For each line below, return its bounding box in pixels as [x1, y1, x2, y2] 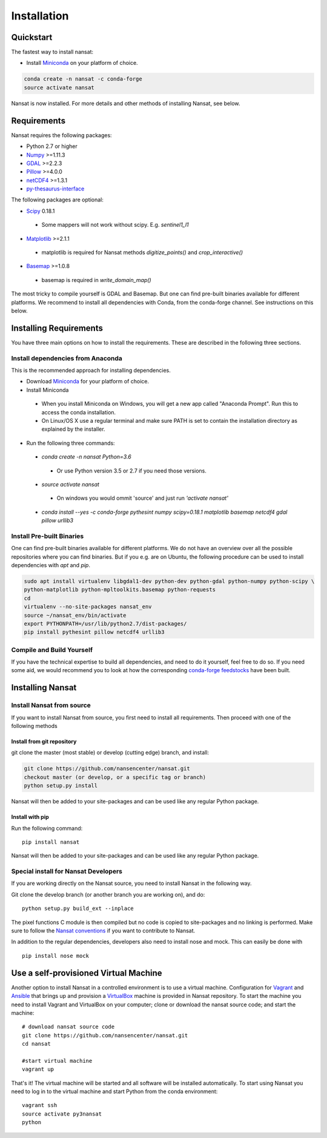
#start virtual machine [22, 1057, 93, 1064]
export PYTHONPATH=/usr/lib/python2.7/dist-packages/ [24, 620, 187, 627]
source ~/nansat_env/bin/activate [24, 611, 127, 619]
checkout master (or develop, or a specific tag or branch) [24, 773, 206, 781]
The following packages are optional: [11, 196, 104, 203]
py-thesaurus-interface [26, 185, 85, 192]
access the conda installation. [41, 408, 116, 416]
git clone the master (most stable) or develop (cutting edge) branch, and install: [11, 749, 209, 756]
